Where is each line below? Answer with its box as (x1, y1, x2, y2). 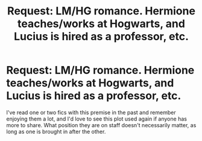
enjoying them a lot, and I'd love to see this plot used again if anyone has (6, 115, 187, 122)
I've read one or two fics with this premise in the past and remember (6, 109, 176, 116)
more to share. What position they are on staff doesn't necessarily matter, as (6, 121, 197, 128)
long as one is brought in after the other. (6, 128, 106, 135)
